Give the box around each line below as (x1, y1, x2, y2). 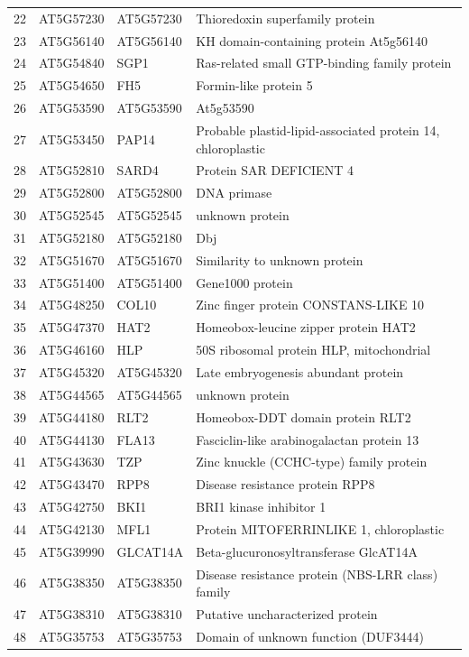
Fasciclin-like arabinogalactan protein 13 (196, 430, 419, 449)
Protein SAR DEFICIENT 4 (196, 161, 354, 180)
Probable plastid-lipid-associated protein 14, (196, 120, 440, 139)
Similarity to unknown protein (196, 250, 363, 269)
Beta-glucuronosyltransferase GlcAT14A (196, 541, 418, 560)
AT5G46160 (39, 340, 105, 359)
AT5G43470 (39, 475, 105, 494)
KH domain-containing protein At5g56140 (196, 31, 428, 50)
